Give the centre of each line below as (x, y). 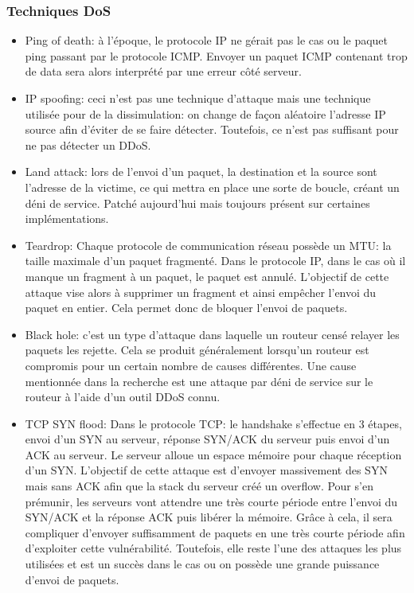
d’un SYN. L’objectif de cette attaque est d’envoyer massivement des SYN (206, 470)
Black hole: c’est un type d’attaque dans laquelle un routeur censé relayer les (212, 334)
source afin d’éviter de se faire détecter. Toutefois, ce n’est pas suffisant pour (212, 129)
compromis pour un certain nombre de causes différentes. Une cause (191, 365)
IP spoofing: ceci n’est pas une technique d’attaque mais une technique (198, 98)
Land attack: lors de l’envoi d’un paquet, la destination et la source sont (201, 172)
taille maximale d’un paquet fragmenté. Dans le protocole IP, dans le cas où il (215, 261)
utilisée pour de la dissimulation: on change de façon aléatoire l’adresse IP (205, 113)
